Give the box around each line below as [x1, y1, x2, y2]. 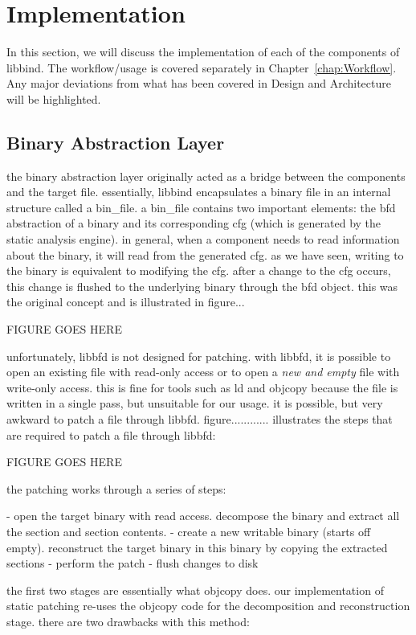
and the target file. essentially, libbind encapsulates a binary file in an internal [6, 183, 391, 200]
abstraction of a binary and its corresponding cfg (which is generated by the [6, 215, 381, 231]
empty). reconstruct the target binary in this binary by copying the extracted [6, 539, 388, 555]
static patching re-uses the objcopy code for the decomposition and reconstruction [6, 597, 410, 614]
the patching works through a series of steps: [6, 480, 226, 497]
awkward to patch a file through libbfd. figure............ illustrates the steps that [6, 411, 393, 428]
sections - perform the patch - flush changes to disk [6, 555, 259, 571]
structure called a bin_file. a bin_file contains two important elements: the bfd [6, 199, 396, 215]
